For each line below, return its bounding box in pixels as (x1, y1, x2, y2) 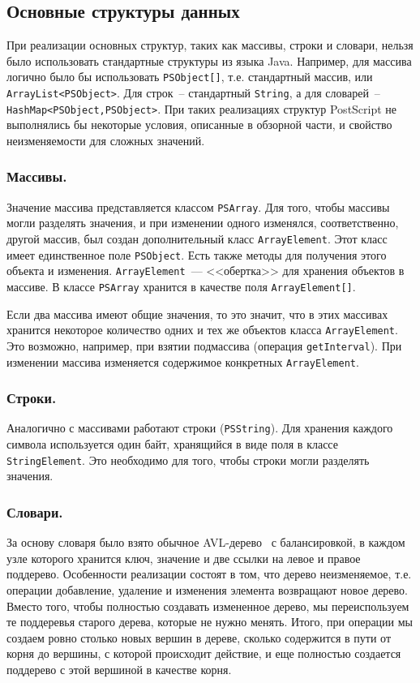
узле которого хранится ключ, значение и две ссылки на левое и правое (6, 549, 361, 566)
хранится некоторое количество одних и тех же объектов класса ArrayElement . (6, 321, 398, 338)
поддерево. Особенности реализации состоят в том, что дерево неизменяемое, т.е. (6, 565, 412, 582)
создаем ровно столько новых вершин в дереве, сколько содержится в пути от (6, 629, 392, 646)
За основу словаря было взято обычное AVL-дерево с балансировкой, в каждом (6, 534, 405, 551)
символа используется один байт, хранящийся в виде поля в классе (6, 436, 338, 453)
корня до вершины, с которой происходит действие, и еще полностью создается (6, 645, 401, 662)
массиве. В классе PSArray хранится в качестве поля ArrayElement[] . (6, 277, 356, 294)
